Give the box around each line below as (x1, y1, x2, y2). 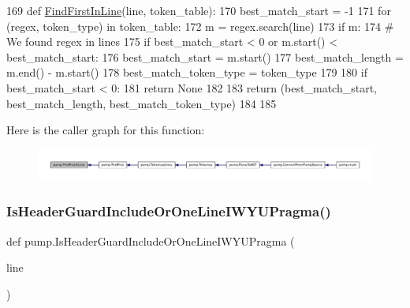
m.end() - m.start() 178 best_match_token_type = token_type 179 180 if (6, 64, 367, 81)
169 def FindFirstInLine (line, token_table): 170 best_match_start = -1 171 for (6, 2, 391, 18)
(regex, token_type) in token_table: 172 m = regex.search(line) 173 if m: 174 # (6, 17, 394, 34)
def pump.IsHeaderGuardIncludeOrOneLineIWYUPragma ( (6, 232, 295, 249)
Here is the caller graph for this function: (6, 122, 205, 138)
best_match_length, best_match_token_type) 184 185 (6, 95, 277, 111)
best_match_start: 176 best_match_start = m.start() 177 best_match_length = (6, 48, 404, 65)
